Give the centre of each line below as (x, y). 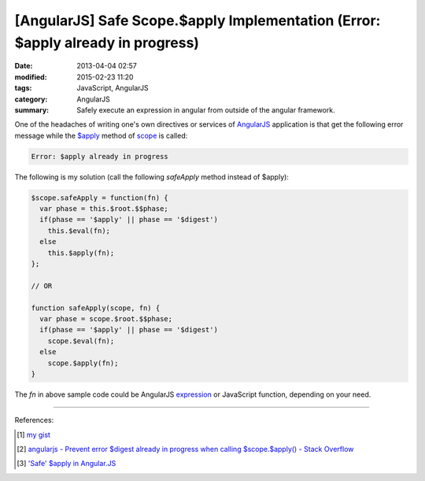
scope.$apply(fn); (83, 363)
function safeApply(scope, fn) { (96, 308)
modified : (31, 77)
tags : (23, 88)
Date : (24, 66)
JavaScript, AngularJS (113, 88)
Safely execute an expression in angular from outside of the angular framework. (206, 109)
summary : (32, 109)
